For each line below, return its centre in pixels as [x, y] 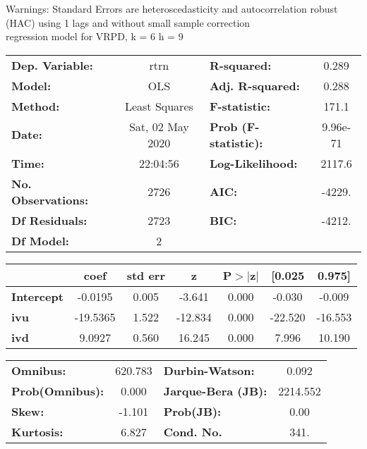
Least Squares [159, 106]
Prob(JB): [192, 411]
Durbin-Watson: [209, 370]
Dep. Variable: [52, 65]
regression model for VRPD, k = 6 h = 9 [95, 36]
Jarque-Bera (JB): [215, 390]
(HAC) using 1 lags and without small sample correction [128, 22]
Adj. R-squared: [254, 85]
